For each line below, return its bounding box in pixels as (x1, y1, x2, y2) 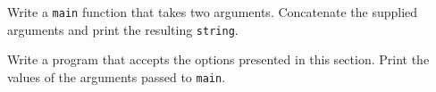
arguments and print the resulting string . (7, 20, 239, 38)
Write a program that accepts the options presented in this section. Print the (7, 50, 430, 69)
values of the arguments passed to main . (7, 67, 226, 86)
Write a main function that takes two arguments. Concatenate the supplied (7, 3, 418, 21)
